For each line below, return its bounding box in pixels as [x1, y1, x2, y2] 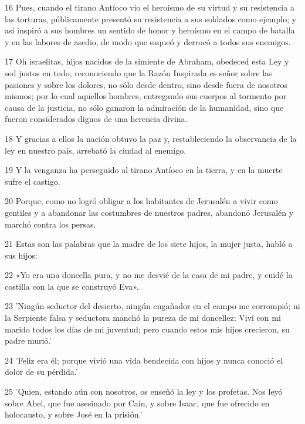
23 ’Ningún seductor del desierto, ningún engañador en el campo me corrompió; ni [5, 300, 300, 312]
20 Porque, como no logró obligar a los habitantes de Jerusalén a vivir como [5, 195, 278, 207]
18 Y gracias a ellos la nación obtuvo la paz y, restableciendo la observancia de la [5, 132, 297, 144]
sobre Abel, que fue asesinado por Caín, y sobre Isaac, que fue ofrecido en [5, 396, 270, 409]
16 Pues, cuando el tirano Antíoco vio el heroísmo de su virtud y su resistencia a [5, 1, 294, 13]
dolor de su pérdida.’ [5, 365, 78, 378]
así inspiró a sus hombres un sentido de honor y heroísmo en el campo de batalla [5, 24, 295, 36]
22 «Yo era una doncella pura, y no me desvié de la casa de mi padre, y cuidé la [5, 269, 293, 281]
